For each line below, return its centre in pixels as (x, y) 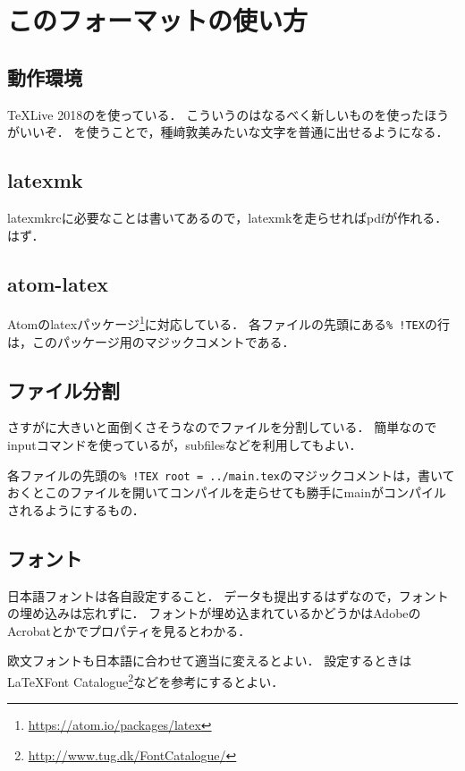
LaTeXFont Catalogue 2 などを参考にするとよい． (146, 680)
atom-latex (58, 283)
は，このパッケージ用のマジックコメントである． (151, 341)
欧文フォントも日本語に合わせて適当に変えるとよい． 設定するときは (210, 661)
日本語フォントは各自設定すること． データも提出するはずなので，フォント (228, 595)
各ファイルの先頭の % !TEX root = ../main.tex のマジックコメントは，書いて (231, 474)
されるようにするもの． (76, 509)
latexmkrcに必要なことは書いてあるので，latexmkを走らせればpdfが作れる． (228, 217)
